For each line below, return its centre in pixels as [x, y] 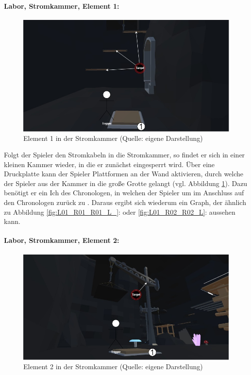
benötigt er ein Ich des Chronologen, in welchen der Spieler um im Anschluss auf [124, 193]
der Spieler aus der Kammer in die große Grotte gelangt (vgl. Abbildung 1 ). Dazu [126, 183]
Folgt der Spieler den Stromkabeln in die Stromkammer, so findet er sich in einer [125, 154]
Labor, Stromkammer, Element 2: [62, 240]
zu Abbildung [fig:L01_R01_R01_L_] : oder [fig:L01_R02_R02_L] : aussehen [120, 212]
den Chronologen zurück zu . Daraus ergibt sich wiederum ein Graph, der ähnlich [125, 202]
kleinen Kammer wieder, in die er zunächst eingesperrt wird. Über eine [109, 164]
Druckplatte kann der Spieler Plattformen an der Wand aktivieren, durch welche [124, 174]
